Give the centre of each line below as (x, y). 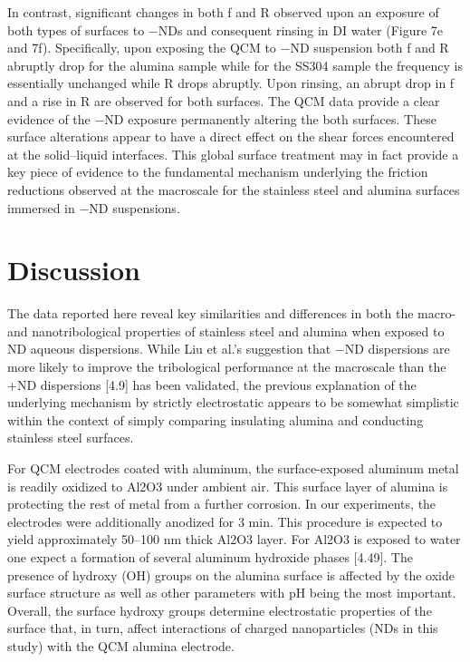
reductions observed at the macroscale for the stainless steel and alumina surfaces (234, 189)
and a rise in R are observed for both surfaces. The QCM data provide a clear (224, 100)
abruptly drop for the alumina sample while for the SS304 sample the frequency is (235, 65)
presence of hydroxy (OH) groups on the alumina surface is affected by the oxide (231, 574)
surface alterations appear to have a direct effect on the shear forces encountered (231, 136)
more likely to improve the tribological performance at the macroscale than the (227, 367)
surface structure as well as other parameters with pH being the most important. (232, 593)
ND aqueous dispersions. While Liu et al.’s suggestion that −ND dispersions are (229, 349)
